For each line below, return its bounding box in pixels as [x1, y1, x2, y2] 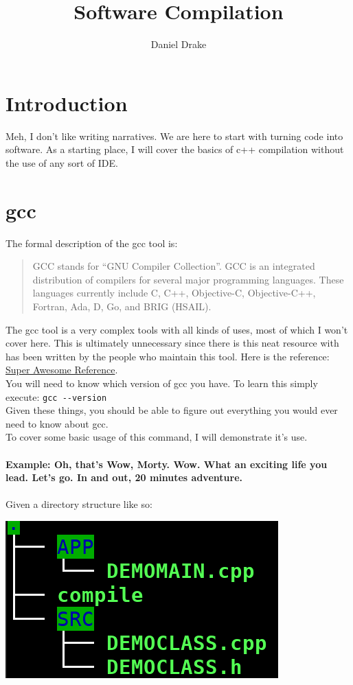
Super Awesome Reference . [5, 362, 118, 377]
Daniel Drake [150, 37, 207, 51]
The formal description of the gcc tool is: [5, 235, 178, 250]
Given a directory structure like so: [5, 497, 152, 511]
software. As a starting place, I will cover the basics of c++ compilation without [5, 142, 344, 156]
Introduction [5, 89, 128, 117]
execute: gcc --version [5, 389, 107, 404]
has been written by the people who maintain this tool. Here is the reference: [5, 349, 330, 363]
